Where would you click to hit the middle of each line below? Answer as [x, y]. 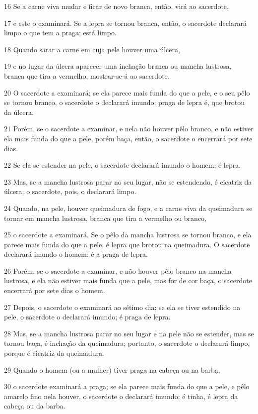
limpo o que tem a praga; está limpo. [60, 33]
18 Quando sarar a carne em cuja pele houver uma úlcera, [92, 49]
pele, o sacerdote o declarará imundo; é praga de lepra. [87, 317]
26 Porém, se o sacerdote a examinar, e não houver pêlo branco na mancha [118, 270]
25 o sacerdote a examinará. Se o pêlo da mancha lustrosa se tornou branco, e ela [128, 235]
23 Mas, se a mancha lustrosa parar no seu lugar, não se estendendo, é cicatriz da [128, 181]
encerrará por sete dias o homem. [55, 290]
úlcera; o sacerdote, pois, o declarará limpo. [70, 191]
